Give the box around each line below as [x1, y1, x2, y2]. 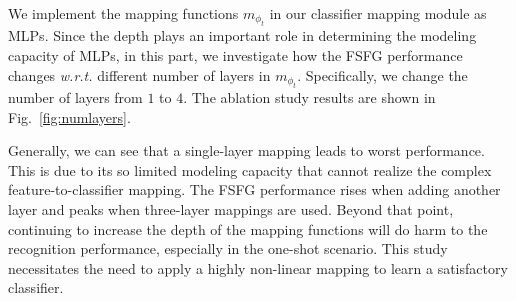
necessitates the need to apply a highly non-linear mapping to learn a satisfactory [8, 257, 508, 278]
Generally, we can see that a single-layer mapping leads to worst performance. [8, 140, 485, 161]
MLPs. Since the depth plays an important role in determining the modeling [8, 25, 477, 46]
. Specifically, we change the [297, 64, 468, 85]
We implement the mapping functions [8, 3, 239, 23]
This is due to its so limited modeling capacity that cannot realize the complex [8, 159, 492, 180]
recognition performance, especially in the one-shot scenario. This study [8, 238, 448, 259]
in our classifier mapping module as [269, 3, 487, 23]
